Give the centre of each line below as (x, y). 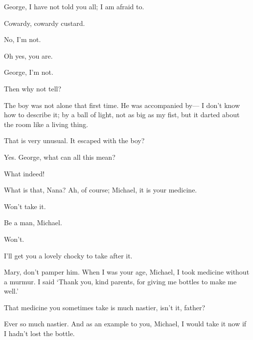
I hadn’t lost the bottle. (39, 333)
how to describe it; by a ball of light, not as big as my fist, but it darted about (122, 115)
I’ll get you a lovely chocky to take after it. (68, 255)
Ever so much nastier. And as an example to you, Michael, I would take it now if (125, 324)
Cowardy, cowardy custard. (45, 23)
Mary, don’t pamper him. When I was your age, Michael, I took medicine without (127, 272)
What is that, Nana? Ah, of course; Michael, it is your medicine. (101, 190)
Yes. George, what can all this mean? (60, 157)
